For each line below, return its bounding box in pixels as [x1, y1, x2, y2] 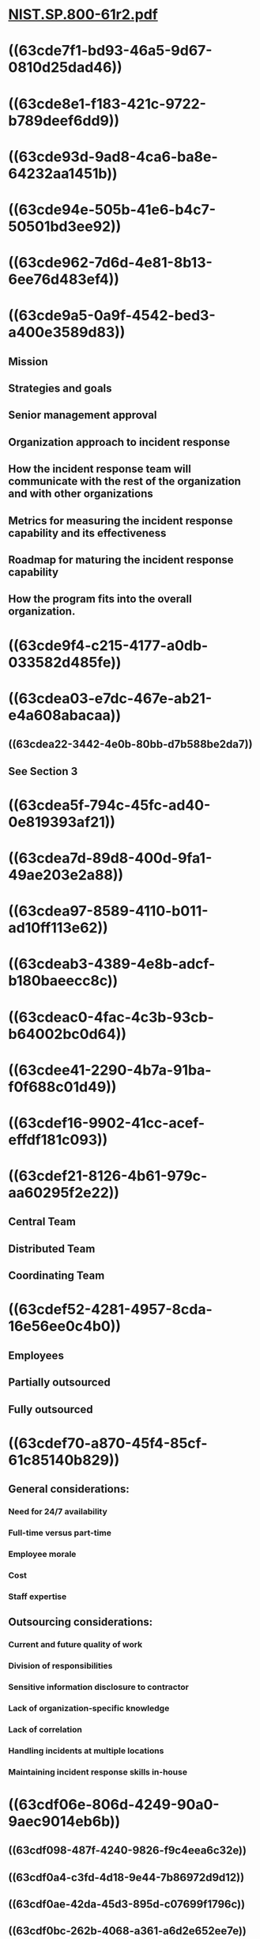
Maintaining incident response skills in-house [8, 1766, 188, 1777]
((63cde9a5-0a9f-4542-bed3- [8, 307, 216, 325]
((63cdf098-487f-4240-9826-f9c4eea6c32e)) [8, 1844, 247, 1858]
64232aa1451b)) [8, 164, 118, 183]
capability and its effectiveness [8, 526, 167, 539]
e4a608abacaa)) [8, 706, 121, 724]
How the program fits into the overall [8, 592, 192, 606]
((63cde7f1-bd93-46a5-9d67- [8, 42, 213, 60]
